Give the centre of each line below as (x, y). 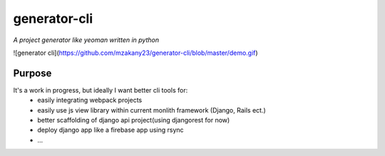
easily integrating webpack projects (90, 100)
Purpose (32, 73)
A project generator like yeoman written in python (86, 40)
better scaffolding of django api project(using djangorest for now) (134, 120)
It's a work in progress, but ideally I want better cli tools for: (101, 90)
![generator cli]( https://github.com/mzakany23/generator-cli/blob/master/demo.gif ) (135, 53)
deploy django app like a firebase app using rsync (111, 130)
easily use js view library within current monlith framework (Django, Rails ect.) (152, 110)
